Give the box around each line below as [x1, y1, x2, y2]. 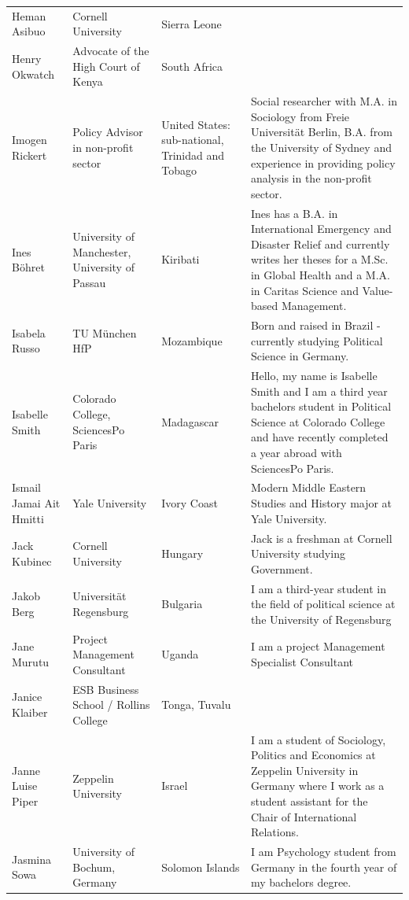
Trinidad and [161, 146, 225, 163]
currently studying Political [250, 332, 383, 349]
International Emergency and [250, 220, 392, 237]
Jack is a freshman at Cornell [250, 529, 392, 546]
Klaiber [12, 703, 48, 720]
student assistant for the [250, 793, 368, 809]
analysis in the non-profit [250, 170, 372, 186]
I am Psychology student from [250, 843, 396, 860]
